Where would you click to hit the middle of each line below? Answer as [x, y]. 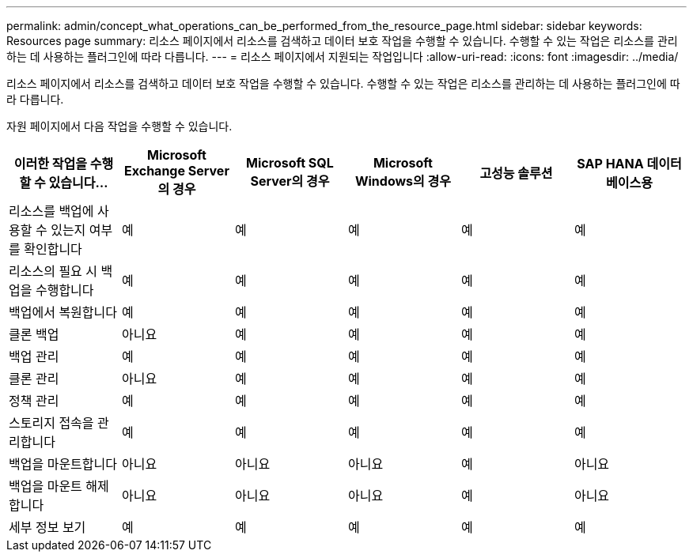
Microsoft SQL [290, 163]
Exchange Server [177, 171]
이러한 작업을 [50, 164]
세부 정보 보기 [47, 527]
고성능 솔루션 [516, 173]
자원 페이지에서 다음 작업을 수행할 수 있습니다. [119, 126]
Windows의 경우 [403, 181]
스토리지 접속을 [51, 423]
